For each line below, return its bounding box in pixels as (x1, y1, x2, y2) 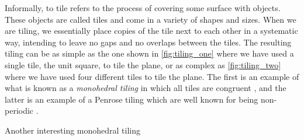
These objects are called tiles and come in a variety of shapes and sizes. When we (5, 13, 296, 25)
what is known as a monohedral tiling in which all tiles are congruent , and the (5, 82, 286, 94)
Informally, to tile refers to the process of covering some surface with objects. (5, 2, 281, 13)
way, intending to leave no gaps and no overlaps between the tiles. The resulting (5, 36, 292, 48)
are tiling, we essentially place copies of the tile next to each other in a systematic (5, 24, 298, 37)
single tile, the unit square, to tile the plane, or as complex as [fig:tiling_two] (5, 58, 281, 71)
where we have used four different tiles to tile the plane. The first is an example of (5, 70, 299, 82)
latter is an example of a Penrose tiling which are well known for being (5, 93, 258, 105)
